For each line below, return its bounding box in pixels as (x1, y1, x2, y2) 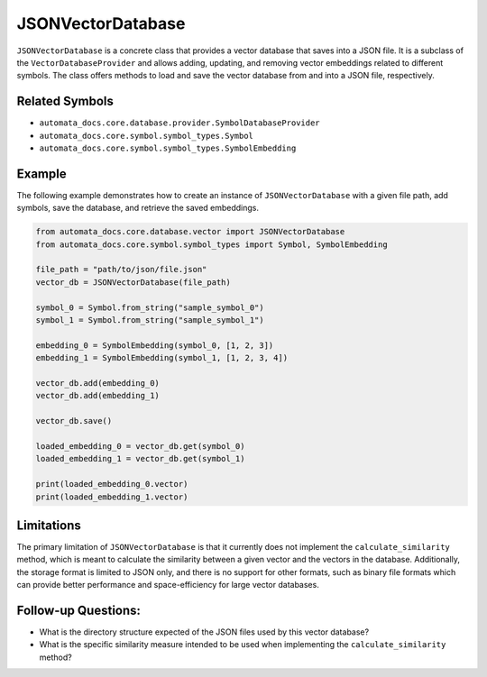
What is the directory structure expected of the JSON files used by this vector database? (39, 627, 370, 637)
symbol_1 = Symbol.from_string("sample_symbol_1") (35, 316, 265, 325)
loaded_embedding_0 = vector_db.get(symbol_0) (35, 441, 245, 451)
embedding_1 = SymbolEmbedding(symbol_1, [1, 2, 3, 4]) (35, 352, 289, 363)
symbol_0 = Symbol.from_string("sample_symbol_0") (35, 302, 265, 313)
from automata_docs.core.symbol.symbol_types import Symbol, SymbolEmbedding (35, 239, 388, 250)
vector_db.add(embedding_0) (35, 378, 160, 388)
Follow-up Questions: (16, 602, 142, 618)
